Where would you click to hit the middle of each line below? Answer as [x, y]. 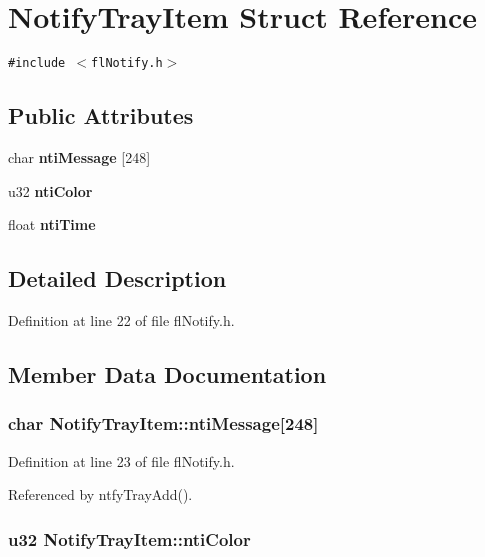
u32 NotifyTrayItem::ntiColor [129, 538]
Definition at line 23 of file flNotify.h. [121, 460]
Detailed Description [117, 278]
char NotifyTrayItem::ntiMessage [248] [163, 423]
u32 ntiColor [50, 190]
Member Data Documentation [167, 373]
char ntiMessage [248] [79, 156]
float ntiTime [52, 224]
